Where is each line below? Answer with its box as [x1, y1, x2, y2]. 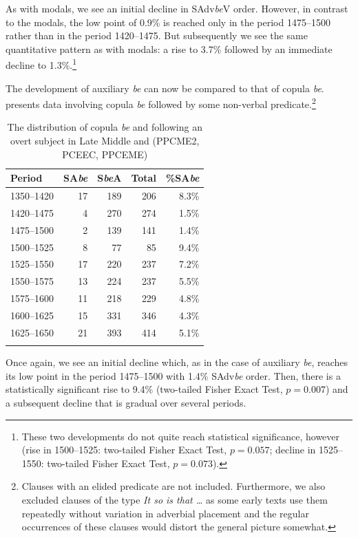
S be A [97, 171, 122, 185]
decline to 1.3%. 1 [6, 56, 77, 72]
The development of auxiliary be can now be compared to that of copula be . [6, 80, 324, 95]
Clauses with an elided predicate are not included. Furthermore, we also [21, 479, 326, 493]
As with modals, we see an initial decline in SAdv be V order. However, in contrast [6, 1, 348, 15]
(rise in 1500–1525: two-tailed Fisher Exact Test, [21, 442, 227, 457]
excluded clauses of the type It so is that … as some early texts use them [21, 492, 328, 506]
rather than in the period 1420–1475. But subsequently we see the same [6, 28, 308, 43]
